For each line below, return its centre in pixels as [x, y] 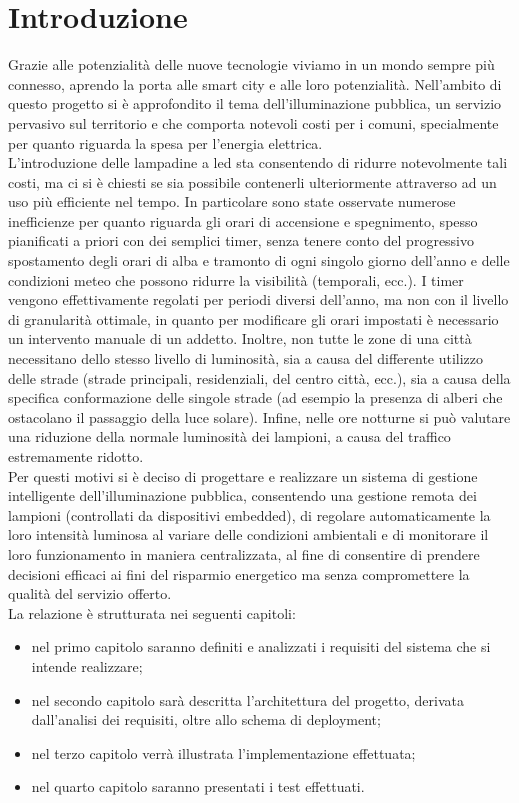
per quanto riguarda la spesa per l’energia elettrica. [165, 142]
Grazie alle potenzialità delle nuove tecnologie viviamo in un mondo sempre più [251, 64]
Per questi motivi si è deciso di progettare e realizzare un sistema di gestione [243, 475]
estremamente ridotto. [76, 456]
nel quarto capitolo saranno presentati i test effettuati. [198, 786]
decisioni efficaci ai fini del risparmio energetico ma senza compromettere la [239, 573]
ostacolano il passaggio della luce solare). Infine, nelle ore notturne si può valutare [259, 416]
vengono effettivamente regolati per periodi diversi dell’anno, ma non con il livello [258, 299]
